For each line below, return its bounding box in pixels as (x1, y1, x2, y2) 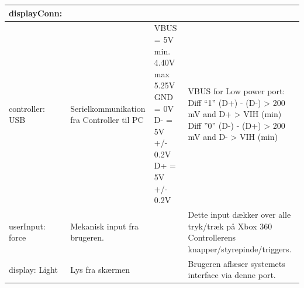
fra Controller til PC (70, 114, 144, 126)
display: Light (9, 263, 58, 275)
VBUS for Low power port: (188, 85, 285, 97)
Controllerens (188, 231, 236, 244)
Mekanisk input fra (70, 220, 139, 232)
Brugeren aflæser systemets (188, 257, 285, 269)
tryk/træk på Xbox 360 (188, 220, 272, 232)
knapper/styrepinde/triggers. (188, 242, 292, 255)
